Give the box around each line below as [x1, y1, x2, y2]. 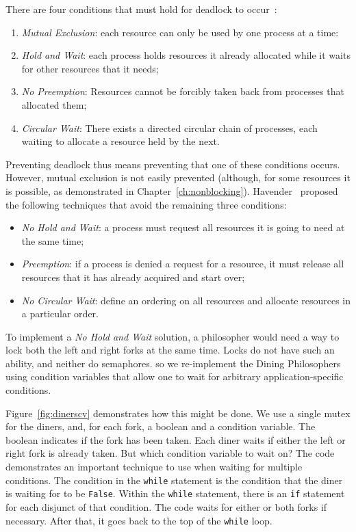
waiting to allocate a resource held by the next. [21, 134, 220, 148]
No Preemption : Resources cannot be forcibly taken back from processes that [21, 84, 344, 98]
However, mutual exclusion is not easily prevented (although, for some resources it [5, 170, 351, 185]
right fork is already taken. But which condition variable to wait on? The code [5, 446, 335, 460]
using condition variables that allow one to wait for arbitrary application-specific [5, 369, 344, 384]
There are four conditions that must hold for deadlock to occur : [5, 2, 277, 16]
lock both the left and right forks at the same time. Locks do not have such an [5, 343, 335, 357]
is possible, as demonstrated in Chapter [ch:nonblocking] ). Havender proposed [5, 183, 338, 198]
